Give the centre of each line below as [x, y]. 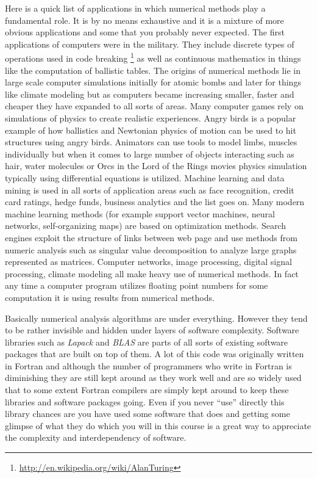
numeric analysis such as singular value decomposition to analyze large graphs [151, 249]
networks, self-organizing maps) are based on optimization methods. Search [145, 226]
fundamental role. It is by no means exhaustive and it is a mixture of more [144, 20]
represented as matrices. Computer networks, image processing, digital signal [148, 262]
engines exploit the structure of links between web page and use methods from [151, 237]
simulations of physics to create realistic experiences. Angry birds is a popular [151, 118]
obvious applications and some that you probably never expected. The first [145, 32]
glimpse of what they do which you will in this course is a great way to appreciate [158, 425]
